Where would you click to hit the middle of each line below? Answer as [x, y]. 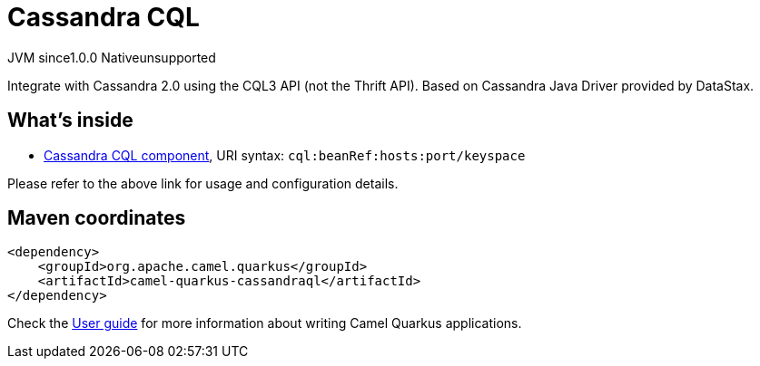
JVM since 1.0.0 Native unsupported [112, 57]
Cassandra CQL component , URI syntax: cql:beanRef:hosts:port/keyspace [285, 155]
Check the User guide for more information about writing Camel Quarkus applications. [265, 323]
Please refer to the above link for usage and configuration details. [203, 183]
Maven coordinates [97, 218]
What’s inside [70, 120]
